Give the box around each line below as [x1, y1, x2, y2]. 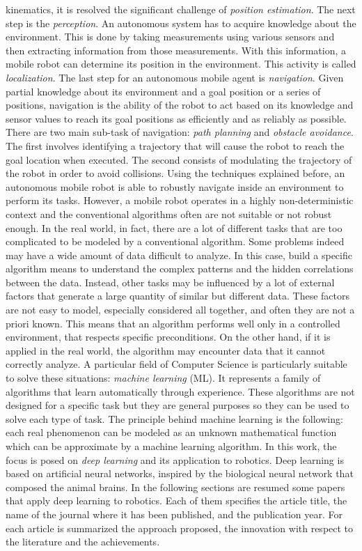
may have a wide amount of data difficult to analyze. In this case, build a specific [6, 247, 352, 262]
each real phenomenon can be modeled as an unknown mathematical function [6, 425, 337, 440]
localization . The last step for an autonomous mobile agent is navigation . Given [6, 70, 344, 84]
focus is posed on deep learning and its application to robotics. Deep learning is [6, 452, 344, 467]
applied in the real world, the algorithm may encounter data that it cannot [6, 343, 326, 357]
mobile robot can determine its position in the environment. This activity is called [6, 56, 356, 71]
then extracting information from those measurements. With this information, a [6, 42, 346, 57]
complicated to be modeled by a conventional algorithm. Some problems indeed [6, 234, 345, 249]
